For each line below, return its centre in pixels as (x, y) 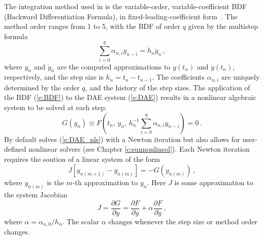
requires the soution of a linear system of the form (82, 159)
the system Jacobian (36, 195)
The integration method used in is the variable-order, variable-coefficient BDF (126, 6)
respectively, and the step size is (54, 77)
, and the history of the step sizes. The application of (168, 87)
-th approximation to (105, 182)
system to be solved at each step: (56, 107)
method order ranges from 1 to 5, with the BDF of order (92, 26)
